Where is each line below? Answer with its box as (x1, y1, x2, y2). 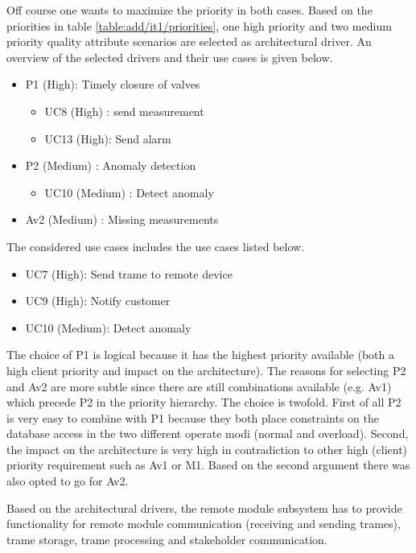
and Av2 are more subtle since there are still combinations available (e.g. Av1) (6, 378, 392, 394)
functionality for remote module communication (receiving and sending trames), (6, 515, 401, 532)
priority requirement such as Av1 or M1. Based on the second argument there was (6, 456, 410, 473)
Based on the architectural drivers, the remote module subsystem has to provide (6, 499, 402, 516)
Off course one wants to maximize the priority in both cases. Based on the (6, 2, 373, 18)
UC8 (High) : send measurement (44, 102, 204, 119)
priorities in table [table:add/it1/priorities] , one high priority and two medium (6, 17, 392, 34)
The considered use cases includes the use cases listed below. (6, 237, 305, 254)
